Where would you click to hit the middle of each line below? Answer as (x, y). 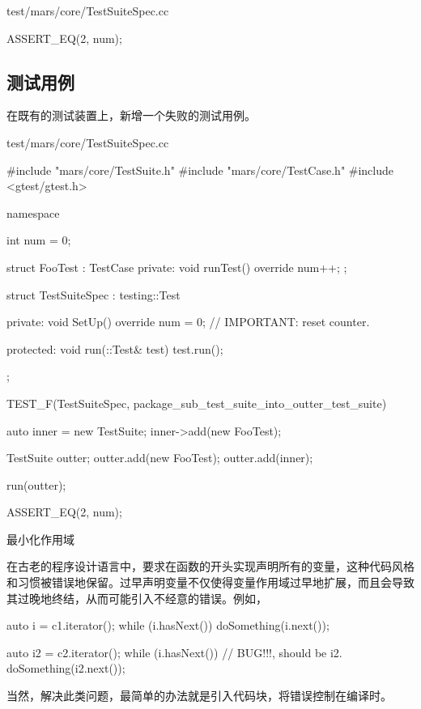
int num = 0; (39, 240)
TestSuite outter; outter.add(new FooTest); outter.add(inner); (160, 458)
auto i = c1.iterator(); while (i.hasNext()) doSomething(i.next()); (168, 625)
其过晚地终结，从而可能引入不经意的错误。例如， (137, 598)
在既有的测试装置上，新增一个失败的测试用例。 (131, 115)
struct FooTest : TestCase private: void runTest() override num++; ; (177, 267)
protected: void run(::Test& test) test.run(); (115, 348)
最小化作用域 (40, 539)
